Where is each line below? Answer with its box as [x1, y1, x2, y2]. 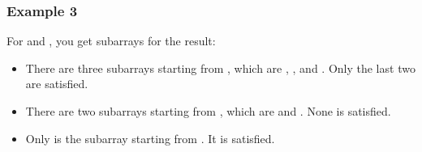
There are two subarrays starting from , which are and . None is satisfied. [25, 103, 391, 119]
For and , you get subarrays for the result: [6, 32, 216, 49]
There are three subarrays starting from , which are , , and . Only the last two [25, 59, 416, 76]
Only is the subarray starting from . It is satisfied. [25, 129, 275, 146]
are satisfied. [25, 75, 88, 92]
